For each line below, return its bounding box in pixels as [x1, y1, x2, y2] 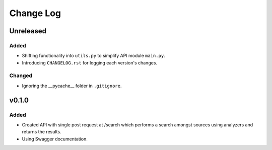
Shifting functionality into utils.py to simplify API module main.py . [22, 53, 166, 59]
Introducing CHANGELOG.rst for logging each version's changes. [22, 59, 158, 65]
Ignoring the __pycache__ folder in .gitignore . [22, 83, 122, 89]
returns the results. [22, 129, 61, 135]
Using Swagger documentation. [22, 136, 88, 142]
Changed [9, 72, 33, 79]
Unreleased [9, 27, 47, 35]
